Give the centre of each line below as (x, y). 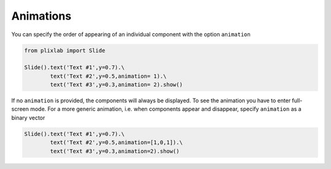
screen (20, 109)
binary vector (28, 118)
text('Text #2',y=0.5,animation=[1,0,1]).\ (116, 143)
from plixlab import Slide (65, 50)
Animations (41, 16)
